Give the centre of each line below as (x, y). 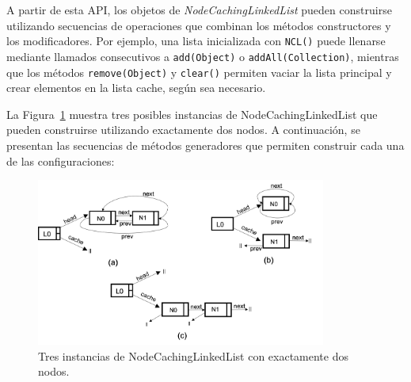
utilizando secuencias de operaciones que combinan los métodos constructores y (199, 25)
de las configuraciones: (61, 160)
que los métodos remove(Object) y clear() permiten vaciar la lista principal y (199, 72)
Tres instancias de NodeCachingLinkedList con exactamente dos (193, 355)
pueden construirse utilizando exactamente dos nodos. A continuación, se (183, 130)
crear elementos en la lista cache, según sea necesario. (136, 88)
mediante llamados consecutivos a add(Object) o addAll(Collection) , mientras (203, 56)
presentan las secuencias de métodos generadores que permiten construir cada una (205, 145)
